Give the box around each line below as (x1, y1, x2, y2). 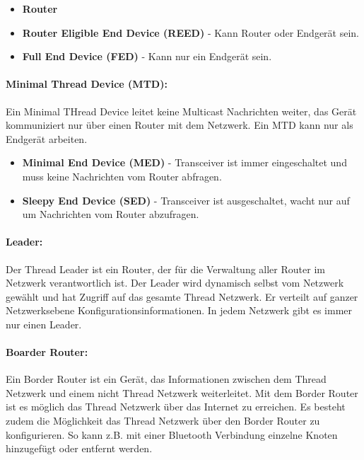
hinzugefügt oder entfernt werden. (6, 441, 153, 456)
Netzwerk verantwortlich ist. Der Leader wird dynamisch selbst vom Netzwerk (6, 275, 344, 290)
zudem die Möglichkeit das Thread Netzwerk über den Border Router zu (6, 413, 320, 428)
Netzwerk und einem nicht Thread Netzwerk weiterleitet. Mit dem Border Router (6, 385, 358, 400)
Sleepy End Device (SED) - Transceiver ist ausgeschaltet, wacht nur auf (22, 192, 350, 207)
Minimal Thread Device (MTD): (6, 76, 168, 91)
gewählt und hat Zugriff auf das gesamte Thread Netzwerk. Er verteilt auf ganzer (6, 289, 358, 304)
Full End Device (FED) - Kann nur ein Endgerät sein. (22, 49, 272, 64)
